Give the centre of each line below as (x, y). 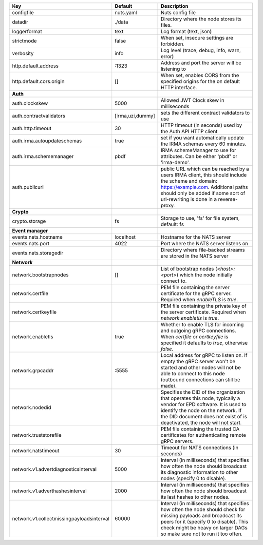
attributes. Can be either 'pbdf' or (199, 156)
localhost (125, 237)
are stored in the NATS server (195, 256)
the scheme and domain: (189, 181)
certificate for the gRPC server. (196, 293)
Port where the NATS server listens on (204, 243)
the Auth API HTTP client (189, 131)
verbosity (23, 53)
